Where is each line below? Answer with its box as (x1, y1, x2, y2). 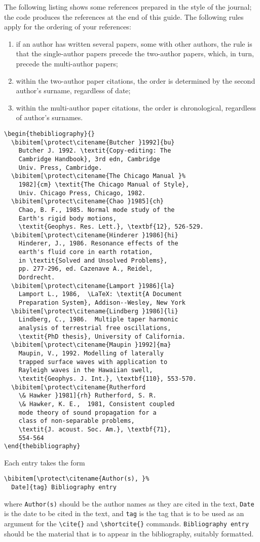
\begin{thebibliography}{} (4, 130, 95, 137)
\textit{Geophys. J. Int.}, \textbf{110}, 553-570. (18, 375, 197, 382)
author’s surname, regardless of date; (16, 85, 131, 96)
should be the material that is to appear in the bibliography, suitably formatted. (4, 528, 254, 538)
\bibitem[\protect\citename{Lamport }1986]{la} (11, 282, 175, 290)
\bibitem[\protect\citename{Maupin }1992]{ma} (11, 341, 171, 349)
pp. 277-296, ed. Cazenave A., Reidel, (18, 265, 153, 273)
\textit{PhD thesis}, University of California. (18, 333, 185, 340)
